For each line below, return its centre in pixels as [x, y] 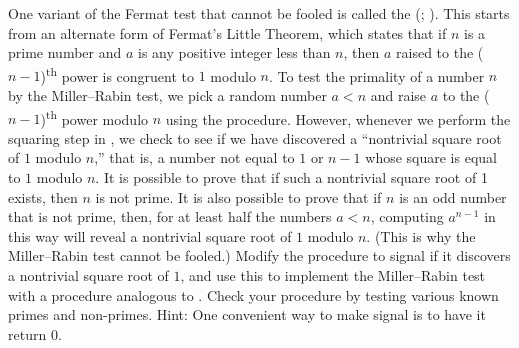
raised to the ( [440, 52]
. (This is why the [421, 235]
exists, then [43, 196]
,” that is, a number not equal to [194, 157]
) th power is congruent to [117, 74]
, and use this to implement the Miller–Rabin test [333, 275]
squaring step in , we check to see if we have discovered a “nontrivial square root [255, 137]
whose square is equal [431, 157]
